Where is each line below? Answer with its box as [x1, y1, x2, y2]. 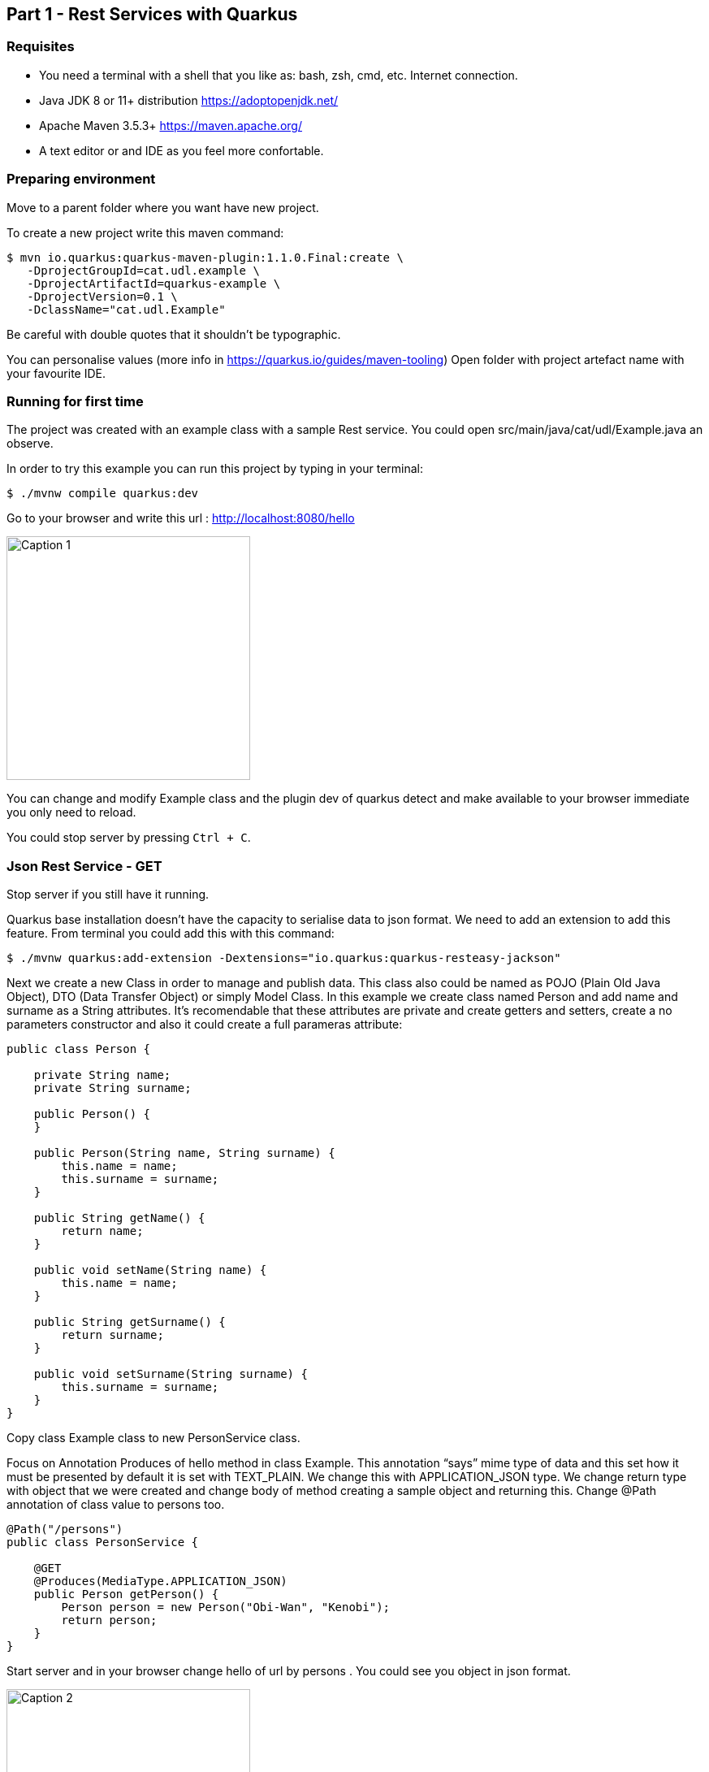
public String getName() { [33, 1211, 205, 1225]
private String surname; [33, 1081, 192, 1095]
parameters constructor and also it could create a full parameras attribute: [6, 1017, 403, 1032]
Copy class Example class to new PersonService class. [6, 1431, 300, 1445]
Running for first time [6, 392, 144, 409]
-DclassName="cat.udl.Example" [27, 302, 226, 316]
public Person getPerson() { [33, 1588, 219, 1601]
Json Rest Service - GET [6, 857, 162, 874]
